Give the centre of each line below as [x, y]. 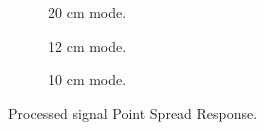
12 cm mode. [87, 45]
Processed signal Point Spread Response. [133, 112]
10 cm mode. [87, 79]
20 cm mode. [87, 12]
